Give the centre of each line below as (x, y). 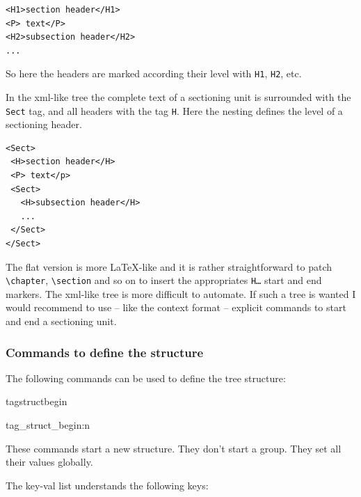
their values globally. (49, 462)
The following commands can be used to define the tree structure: (146, 378)
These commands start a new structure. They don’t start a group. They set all (174, 448)
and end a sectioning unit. (61, 321)
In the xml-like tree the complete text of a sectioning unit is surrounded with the (178, 97)
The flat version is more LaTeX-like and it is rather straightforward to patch (169, 266)
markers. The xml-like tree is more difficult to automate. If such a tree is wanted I (181, 293)
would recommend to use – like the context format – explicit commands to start (176, 307)
